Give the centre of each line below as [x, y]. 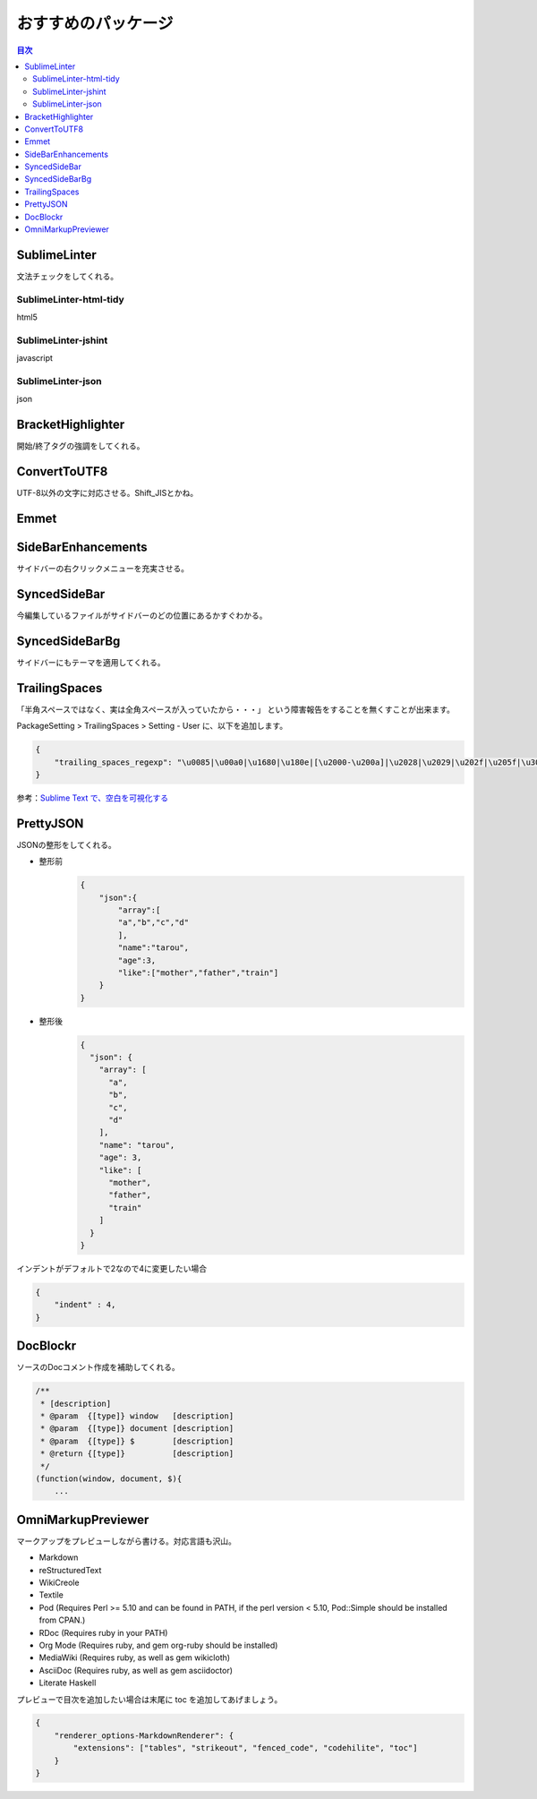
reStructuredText [70, 1570]
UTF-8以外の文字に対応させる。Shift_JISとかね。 [107, 493]
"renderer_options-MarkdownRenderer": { [144, 1735]
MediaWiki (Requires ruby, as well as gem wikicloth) [135, 1658]
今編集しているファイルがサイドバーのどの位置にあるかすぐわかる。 [142, 615]
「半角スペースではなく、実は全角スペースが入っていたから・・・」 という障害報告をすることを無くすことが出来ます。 [236, 709]
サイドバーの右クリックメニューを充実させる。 [103, 569]
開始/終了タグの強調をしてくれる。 [81, 446]
